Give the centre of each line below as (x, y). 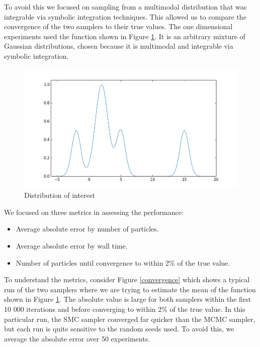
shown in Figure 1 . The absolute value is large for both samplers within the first (128, 299)
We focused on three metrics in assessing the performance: (94, 212)
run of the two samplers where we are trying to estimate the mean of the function (130, 289)
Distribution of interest (60, 195)
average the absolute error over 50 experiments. (77, 338)
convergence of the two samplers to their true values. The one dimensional (118, 26)
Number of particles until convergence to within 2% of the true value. (123, 262)
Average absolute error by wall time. (72, 245)
